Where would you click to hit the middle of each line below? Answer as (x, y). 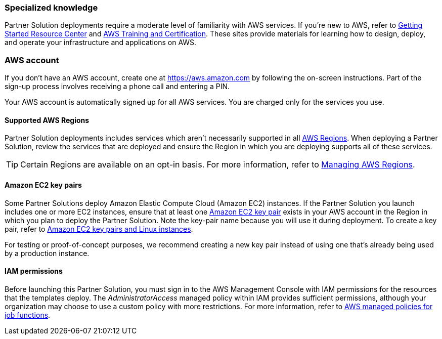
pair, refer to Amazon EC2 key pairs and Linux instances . (99, 229)
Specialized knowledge (51, 8)
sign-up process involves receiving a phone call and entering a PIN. (117, 87)
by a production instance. (47, 253)
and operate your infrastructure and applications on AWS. (101, 43)
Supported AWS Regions (47, 120)
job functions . (28, 315)
